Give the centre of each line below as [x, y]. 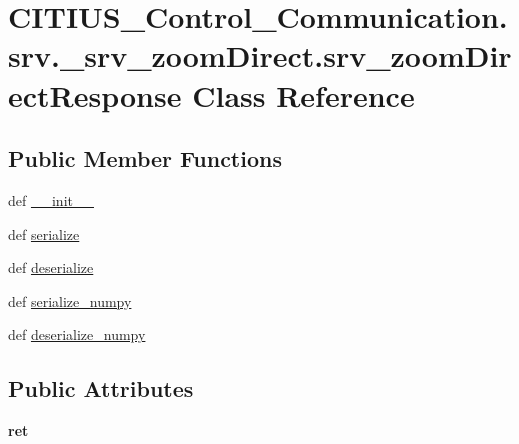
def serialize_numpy [70, 300]
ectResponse [95, 94]
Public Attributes [101, 388]
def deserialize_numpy [77, 334]
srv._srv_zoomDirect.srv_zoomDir [260, 55]
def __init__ [51, 199]
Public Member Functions [145, 158]
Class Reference [303, 94]
